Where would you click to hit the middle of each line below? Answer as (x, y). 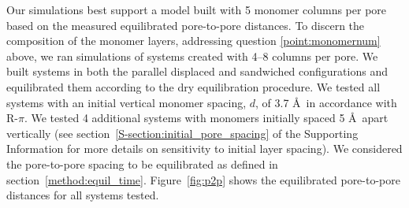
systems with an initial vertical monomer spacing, (126, 102)
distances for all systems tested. (83, 195)
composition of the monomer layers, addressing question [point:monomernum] (193, 41)
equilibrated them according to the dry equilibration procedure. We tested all (193, 86)
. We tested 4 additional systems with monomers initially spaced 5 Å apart (206, 118)
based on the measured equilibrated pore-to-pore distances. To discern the (186, 25)
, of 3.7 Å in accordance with (326, 102)
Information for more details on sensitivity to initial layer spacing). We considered (204, 149)
